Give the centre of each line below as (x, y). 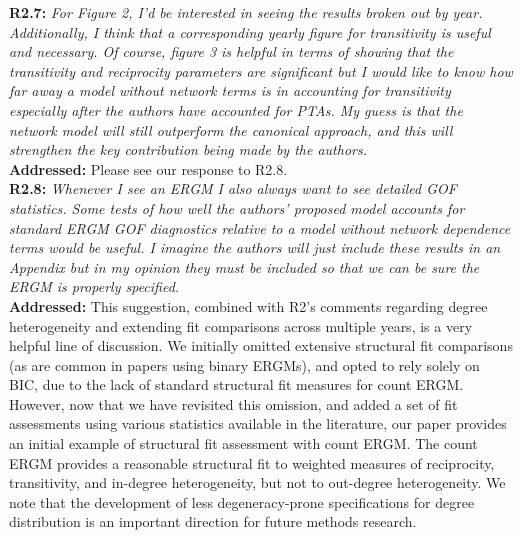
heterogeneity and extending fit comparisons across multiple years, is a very (241, 325)
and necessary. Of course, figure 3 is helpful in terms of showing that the (231, 51)
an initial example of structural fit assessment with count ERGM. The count (243, 443)
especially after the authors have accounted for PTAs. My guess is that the (236, 109)
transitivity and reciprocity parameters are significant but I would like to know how (261, 70)
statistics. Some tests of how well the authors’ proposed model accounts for (237, 207)
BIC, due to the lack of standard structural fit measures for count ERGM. (236, 384)
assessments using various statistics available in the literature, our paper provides (258, 423)
